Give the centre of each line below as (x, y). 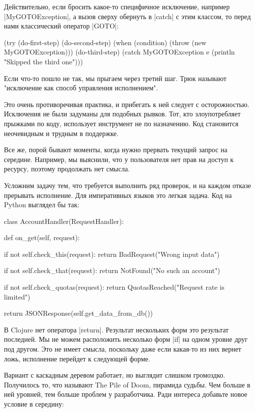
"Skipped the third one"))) (43, 61)
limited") (17, 296)
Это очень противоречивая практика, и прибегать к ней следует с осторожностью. (127, 104)
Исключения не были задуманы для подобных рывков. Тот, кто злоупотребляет (122, 114)
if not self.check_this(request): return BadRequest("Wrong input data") (112, 254)
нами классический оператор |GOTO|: (61, 26)
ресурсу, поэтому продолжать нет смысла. (67, 169)
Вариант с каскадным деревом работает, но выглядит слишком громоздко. (115, 375)
